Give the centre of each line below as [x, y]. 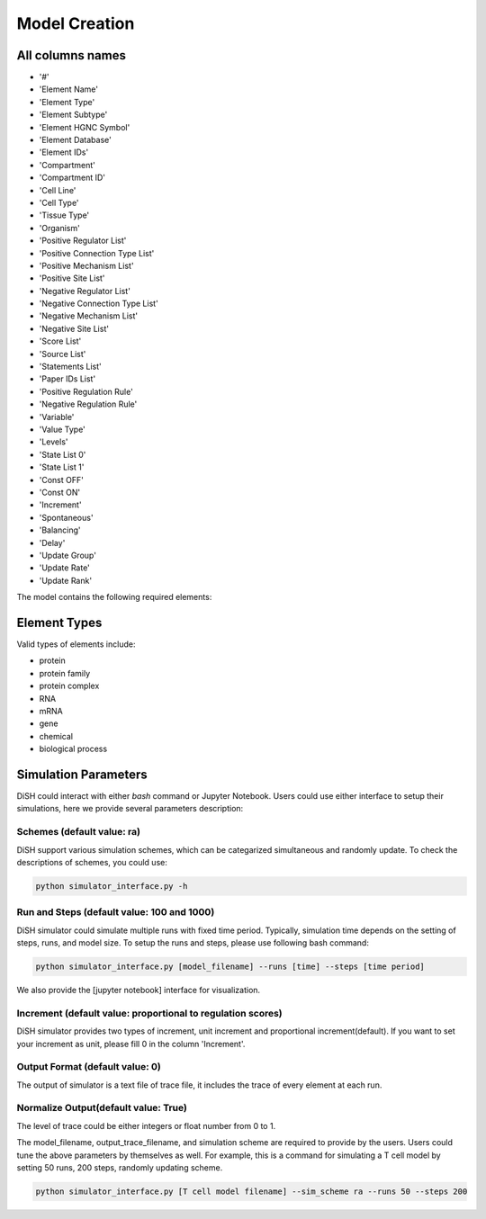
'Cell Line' [58, 190]
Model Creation [76, 23]
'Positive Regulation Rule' [86, 391]
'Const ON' [60, 492]
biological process [73, 749]
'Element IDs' [64, 152]
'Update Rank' [66, 580]
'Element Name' [69, 89]
